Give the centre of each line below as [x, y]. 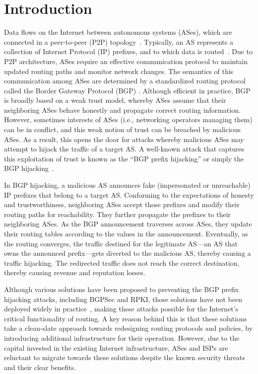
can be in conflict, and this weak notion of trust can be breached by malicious [123, 129]
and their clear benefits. [40, 367]
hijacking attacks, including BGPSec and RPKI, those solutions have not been [123, 299]
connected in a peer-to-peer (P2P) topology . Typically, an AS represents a [119, 41]
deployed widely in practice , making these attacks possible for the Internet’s [121, 309]
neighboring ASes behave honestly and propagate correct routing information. [122, 110]
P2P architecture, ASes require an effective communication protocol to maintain [126, 61]
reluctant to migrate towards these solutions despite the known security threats [125, 357]
